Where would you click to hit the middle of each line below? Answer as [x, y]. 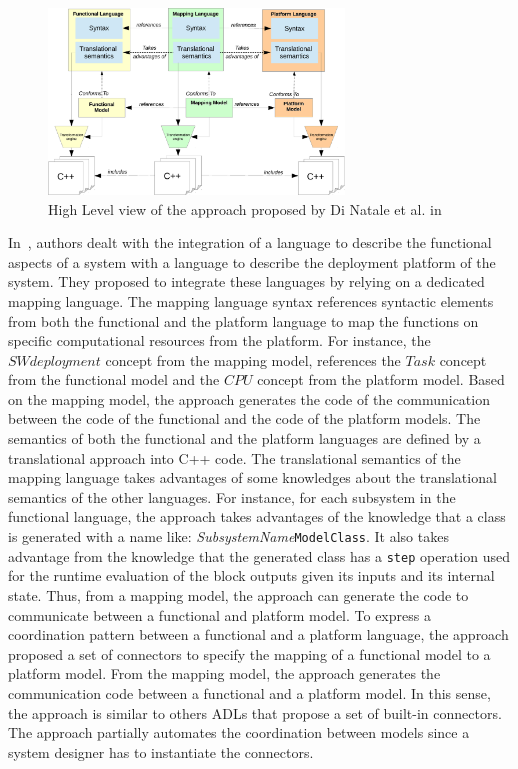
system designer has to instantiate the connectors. [161, 751]
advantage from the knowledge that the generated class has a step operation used [259, 555]
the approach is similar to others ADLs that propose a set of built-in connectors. [255, 712]
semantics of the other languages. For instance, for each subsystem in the [232, 496]
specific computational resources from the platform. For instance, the [219, 340]
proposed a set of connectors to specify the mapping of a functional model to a [249, 653]
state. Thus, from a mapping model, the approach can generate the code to [238, 594]
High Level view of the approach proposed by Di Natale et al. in [245, 208]
